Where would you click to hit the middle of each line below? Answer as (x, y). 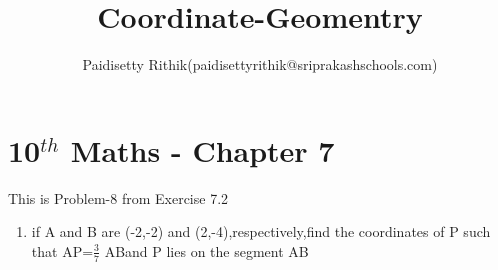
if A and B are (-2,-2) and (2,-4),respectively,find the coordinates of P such (261, 231)
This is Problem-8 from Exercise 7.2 (118, 197)
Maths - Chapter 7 (202, 149)
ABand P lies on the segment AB (206, 250)
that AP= (62, 250)
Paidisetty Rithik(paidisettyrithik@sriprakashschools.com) (260, 64)
